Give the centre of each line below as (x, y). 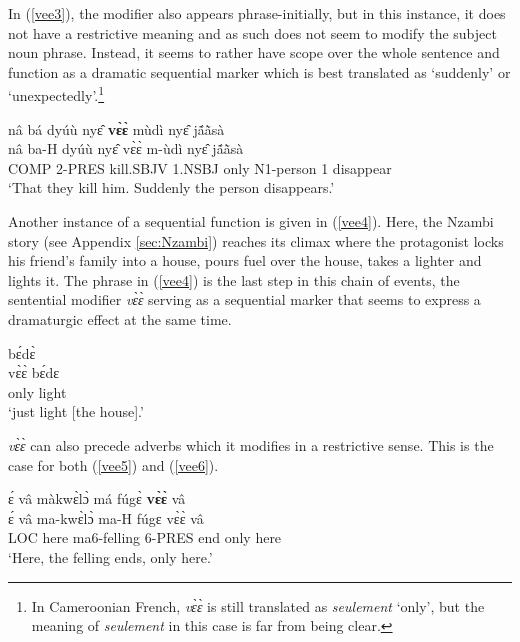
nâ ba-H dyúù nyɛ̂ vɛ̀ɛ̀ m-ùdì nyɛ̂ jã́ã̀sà (126, 148)
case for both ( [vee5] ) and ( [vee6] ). (113, 464)
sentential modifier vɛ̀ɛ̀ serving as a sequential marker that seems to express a (244, 299)
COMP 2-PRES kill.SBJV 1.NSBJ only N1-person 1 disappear (200, 167)
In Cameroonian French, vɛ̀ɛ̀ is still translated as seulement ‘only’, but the (258, 605)
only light (37, 391)
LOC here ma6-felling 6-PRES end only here (145, 537)
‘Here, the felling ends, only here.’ (110, 556)
